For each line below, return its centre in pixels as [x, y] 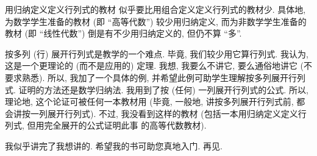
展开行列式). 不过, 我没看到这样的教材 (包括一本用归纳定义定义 [173, 113]
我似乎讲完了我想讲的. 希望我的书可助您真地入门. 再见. [114, 145]
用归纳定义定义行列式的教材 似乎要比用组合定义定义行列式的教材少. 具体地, [155, 9]
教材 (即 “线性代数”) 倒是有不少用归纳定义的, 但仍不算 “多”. [123, 33]
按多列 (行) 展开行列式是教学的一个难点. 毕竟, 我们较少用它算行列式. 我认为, [157, 53]
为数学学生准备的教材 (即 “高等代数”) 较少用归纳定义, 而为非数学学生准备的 [156, 21]
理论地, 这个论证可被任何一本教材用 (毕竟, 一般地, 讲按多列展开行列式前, [149, 101]
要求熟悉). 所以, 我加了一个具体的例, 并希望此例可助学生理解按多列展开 [147, 77]
